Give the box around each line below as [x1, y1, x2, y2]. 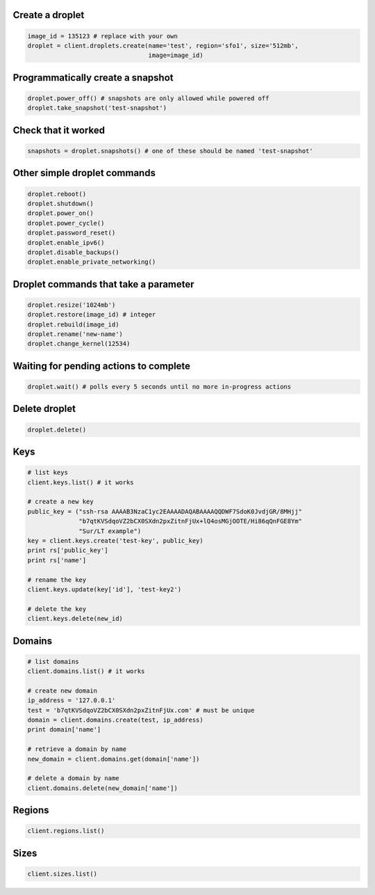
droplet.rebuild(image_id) [27, 320, 119, 328]
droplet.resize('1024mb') [27, 301, 116, 309]
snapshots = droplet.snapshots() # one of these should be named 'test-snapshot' [27, 147, 314, 155]
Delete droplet [12, 403, 76, 415]
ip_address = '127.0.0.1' [27, 697, 116, 704]
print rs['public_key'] [27, 546, 109, 555]
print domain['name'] [27, 726, 101, 734]
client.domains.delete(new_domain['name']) [27, 784, 178, 792]
